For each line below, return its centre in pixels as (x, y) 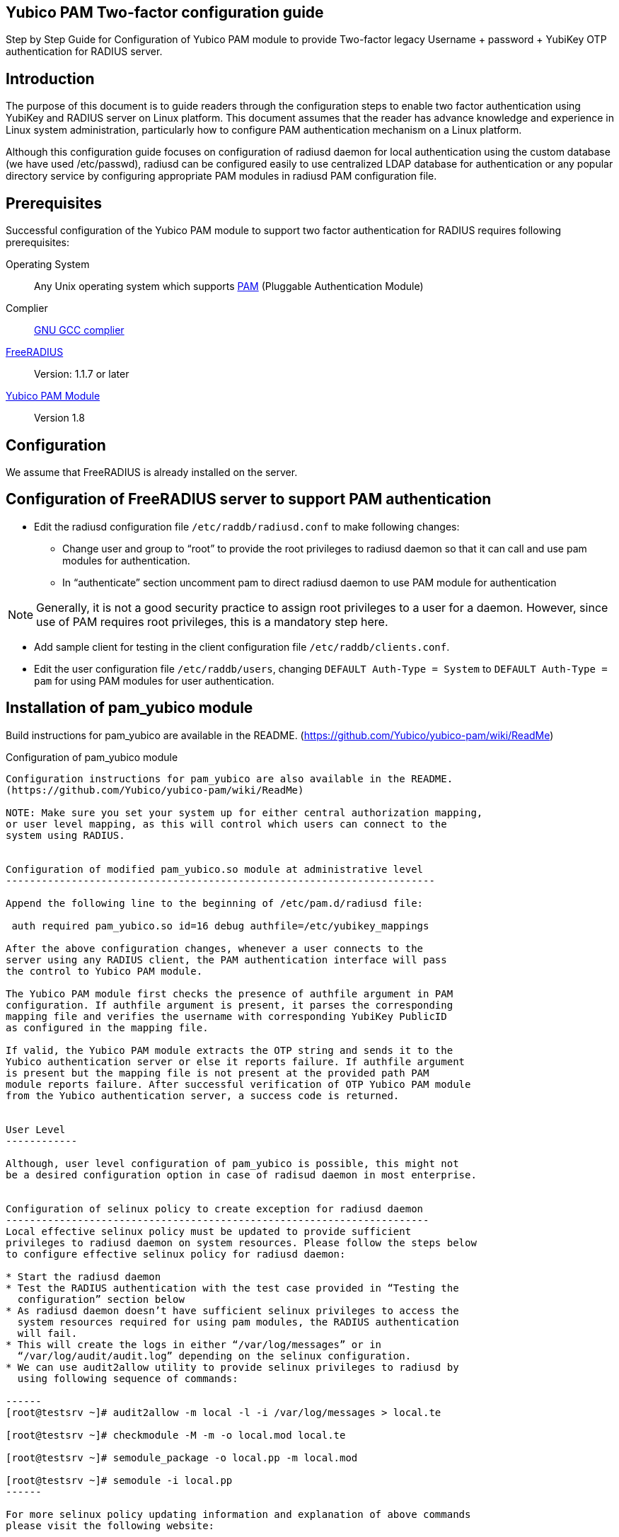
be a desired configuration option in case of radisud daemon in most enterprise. (241, 1174)
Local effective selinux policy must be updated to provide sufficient (209, 1231)
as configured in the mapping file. (107, 1027)
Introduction (50, 79)
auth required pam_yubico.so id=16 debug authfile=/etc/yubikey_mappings (220, 926)
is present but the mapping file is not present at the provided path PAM (218, 1073)
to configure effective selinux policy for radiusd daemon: (176, 1254)
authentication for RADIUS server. (84, 52)
